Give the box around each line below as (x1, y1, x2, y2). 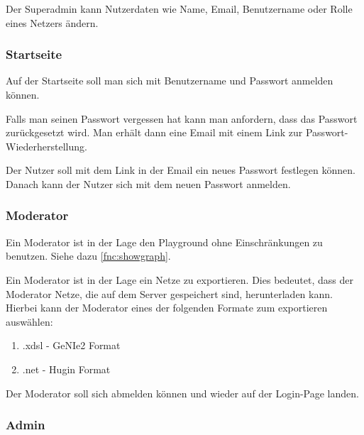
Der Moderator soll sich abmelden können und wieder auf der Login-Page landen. (6, 385, 359, 400)
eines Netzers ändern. (6, 15, 99, 30)
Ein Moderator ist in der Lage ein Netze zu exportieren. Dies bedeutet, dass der (6, 272, 353, 287)
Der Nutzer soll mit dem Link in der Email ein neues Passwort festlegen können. (6, 163, 355, 177)
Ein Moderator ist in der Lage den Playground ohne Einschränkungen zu (6, 234, 323, 249)
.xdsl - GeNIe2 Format (22, 338, 121, 353)
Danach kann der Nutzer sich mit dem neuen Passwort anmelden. (6, 176, 291, 191)
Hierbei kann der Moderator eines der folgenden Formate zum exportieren (6, 300, 328, 315)
